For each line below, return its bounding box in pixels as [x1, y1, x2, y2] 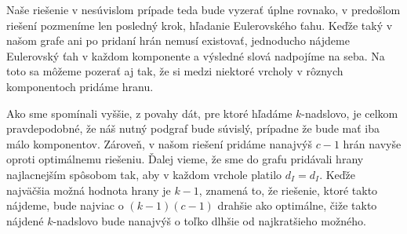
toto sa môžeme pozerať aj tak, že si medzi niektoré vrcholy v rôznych [6, 63, 343, 79]
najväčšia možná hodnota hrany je [6, 181, 171, 198]
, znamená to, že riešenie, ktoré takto [198, 181, 378, 198]
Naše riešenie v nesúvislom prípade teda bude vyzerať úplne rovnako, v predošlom [6, 2, 401, 17]
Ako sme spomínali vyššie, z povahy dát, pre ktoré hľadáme [6, 104, 293, 121]
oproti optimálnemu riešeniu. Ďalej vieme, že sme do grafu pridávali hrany [6, 151, 364, 167]
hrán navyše [343, 135, 402, 152]
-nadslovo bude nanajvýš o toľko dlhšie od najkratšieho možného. [53, 212, 366, 229]
